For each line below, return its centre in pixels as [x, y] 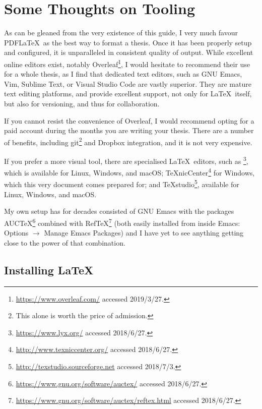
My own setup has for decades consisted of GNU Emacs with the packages [119, 211]
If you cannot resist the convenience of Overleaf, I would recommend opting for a [129, 120]
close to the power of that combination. [65, 242]
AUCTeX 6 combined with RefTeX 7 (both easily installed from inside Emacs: [122, 222]
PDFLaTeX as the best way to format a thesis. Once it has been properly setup [128, 42]
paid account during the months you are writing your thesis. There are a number [129, 130]
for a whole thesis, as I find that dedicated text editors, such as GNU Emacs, [123, 74]
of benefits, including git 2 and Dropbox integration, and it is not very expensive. [128, 141]
